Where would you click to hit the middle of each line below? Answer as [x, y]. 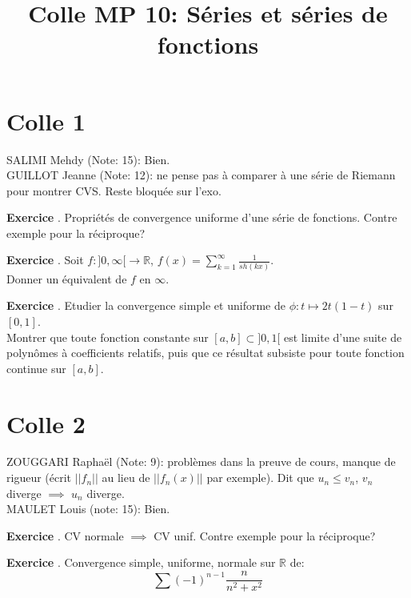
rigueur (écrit [39, 478]
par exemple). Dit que [260, 478]
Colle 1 [46, 120]
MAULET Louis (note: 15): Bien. [88, 509]
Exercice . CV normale [65, 535]
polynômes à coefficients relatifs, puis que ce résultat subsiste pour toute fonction [205, 353]
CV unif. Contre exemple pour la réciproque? [265, 535]
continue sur [36, 368]
